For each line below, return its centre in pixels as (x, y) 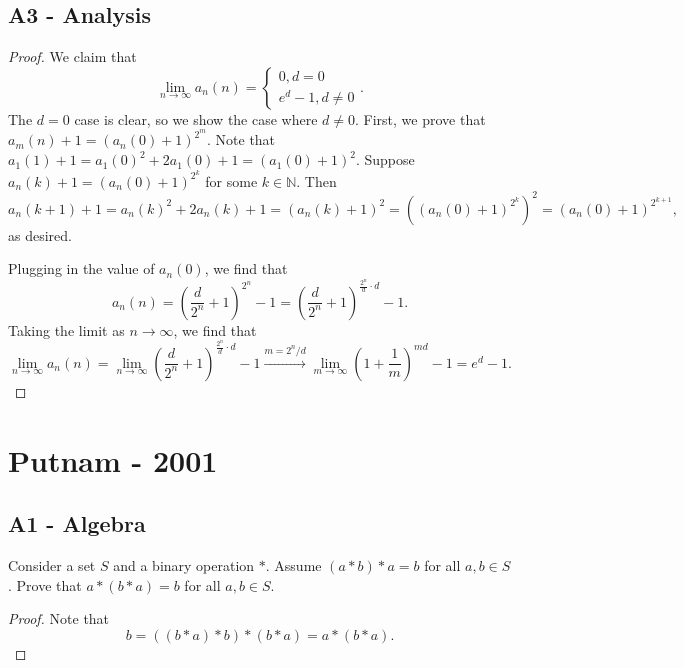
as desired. (40, 234)
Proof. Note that (59, 618)
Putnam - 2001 (113, 459)
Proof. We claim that (72, 56)
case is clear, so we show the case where (196, 118)
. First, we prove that (420, 118)
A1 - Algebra (77, 523)
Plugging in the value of (81, 268)
